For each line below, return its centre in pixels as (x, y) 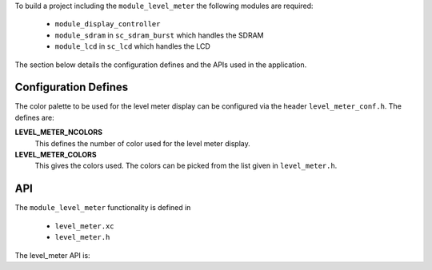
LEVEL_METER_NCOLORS (59, 133)
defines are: (35, 117)
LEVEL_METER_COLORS (56, 155)
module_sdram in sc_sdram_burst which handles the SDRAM (159, 35)
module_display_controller (108, 24)
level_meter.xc (85, 226)
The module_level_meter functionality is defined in (103, 208)
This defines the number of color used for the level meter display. (143, 143)
